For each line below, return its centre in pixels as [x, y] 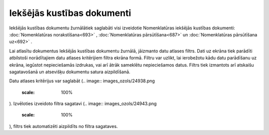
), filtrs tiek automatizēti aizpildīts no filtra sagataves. [64, 126]
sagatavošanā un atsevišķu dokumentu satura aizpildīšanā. [70, 72]
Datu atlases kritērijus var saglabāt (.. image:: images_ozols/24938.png [82, 81]
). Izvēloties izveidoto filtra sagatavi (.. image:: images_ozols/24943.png [83, 104]
